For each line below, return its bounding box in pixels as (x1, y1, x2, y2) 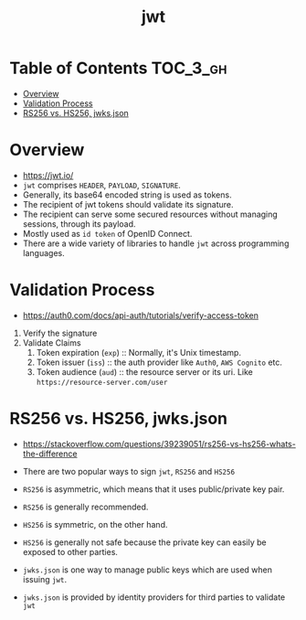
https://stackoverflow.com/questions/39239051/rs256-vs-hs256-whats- (22, 438, 297, 449)
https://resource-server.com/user (36, 378, 168, 387)
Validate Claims (22, 337, 81, 348)
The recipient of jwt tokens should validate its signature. (22, 198, 234, 209)
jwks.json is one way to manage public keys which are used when (22, 564, 272, 575)
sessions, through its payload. (22, 218, 136, 230)
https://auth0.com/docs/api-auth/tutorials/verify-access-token (22, 309, 259, 321)
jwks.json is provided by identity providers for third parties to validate (22, 592, 286, 603)
